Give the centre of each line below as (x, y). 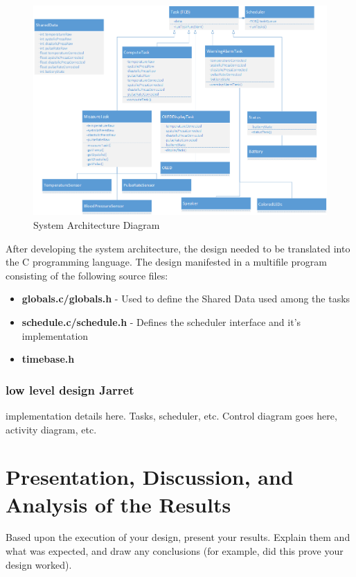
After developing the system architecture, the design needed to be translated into (178, 248)
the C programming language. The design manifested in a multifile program (166, 262)
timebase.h (48, 359)
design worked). (39, 564)
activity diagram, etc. (51, 429)
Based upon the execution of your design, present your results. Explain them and (178, 537)
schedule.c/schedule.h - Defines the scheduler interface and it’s (161, 321)
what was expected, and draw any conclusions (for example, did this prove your (175, 551)
